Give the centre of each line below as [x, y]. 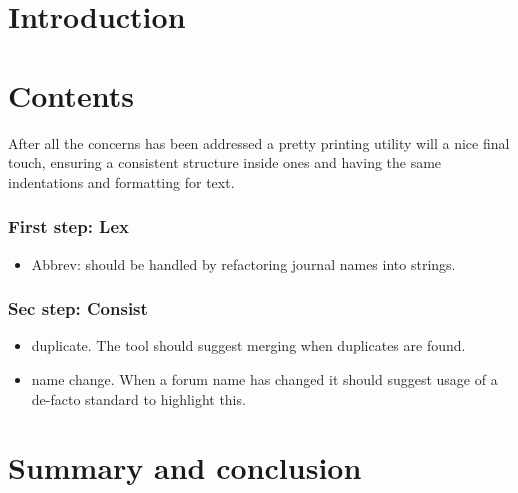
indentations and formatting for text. [121, 181]
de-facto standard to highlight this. [138, 398]
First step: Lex [68, 226]
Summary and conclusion [185, 467]
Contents [71, 94]
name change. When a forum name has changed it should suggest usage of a [264, 378]
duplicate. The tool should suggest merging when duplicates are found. [248, 345]
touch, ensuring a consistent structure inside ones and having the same [225, 162]
